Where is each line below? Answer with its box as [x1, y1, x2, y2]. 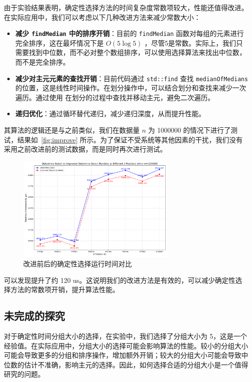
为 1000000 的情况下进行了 [148, 125, 231, 135]
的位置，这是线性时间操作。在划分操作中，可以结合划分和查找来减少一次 [15, 83, 246, 93]
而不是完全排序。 [15, 57, 70, 67]
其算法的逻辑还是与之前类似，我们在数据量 [4, 125, 140, 135]
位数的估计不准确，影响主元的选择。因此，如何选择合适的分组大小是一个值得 [4, 359, 248, 369]
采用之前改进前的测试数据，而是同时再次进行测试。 [4, 144, 167, 154]
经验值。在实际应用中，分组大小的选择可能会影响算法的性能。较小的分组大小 [4, 340, 248, 350]
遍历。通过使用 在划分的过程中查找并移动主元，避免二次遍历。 [15, 92, 215, 102]
